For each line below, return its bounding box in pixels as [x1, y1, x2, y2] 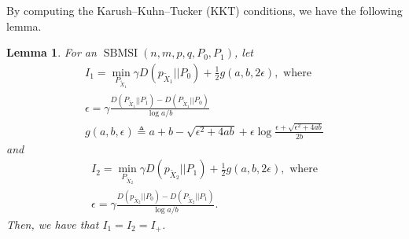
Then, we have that [6, 215, 99, 232]
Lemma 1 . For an [6, 44, 97, 61]
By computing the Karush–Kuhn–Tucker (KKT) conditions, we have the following [6, 2, 403, 18]
